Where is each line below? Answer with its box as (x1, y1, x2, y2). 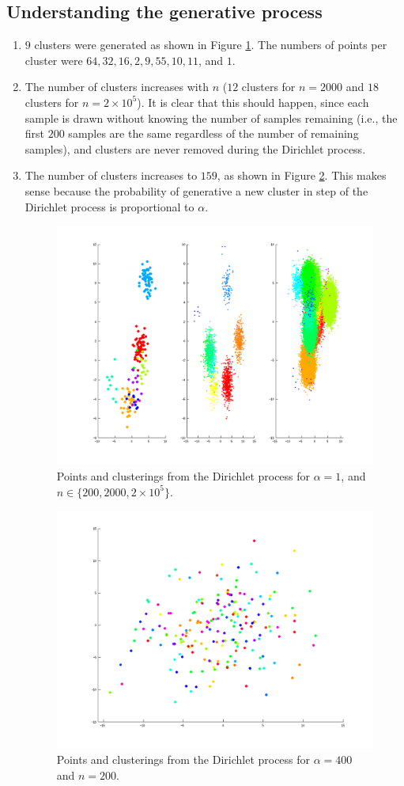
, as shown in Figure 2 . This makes (217, 167, 387, 184)
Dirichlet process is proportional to (25, 198, 194, 215)
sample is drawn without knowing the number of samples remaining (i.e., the (25, 109, 398, 126)
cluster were (25, 51, 83, 68)
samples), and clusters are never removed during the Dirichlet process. (25, 140, 366, 157)
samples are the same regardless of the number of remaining (68, 125, 359, 142)
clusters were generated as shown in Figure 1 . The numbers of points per (34, 36, 387, 53)
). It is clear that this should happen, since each (137, 93, 369, 110)
